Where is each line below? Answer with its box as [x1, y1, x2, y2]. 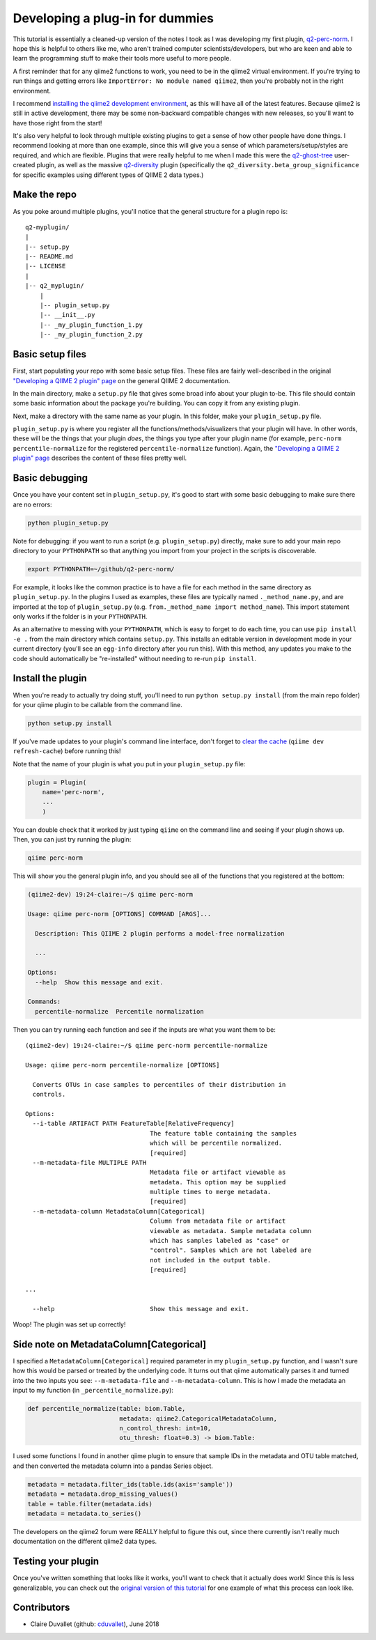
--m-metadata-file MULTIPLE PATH [32, 1159, 147, 1166]
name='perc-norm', [42, 788, 105, 796]
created [13, 161, 36, 169]
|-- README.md [25, 253, 73, 261]
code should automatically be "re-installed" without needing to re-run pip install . [13, 654, 257, 663]
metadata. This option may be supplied [150, 1178, 286, 1186]
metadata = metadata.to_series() [27, 1509, 142, 1517]
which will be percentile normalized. [150, 1139, 283, 1147]
